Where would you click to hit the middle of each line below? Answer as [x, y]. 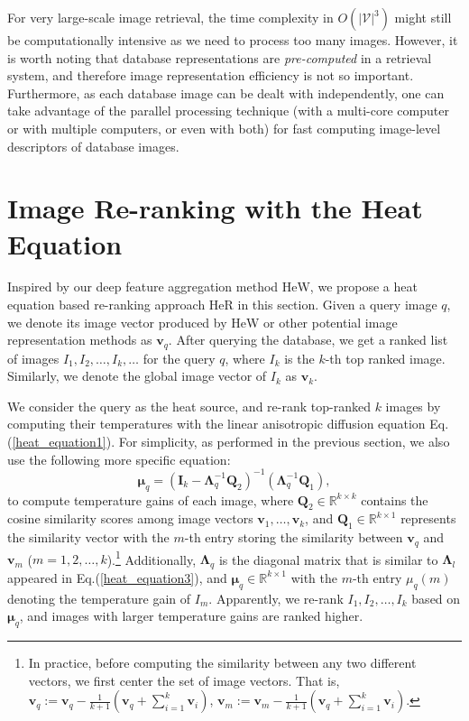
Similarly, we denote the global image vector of [137, 376]
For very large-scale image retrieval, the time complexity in [170, 17]
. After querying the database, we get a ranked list [308, 340]
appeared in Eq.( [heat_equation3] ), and [117, 577]
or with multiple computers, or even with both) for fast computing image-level [224, 128]
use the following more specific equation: [119, 459]
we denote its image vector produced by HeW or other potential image [202, 322]
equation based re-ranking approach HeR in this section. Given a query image [222, 305]
